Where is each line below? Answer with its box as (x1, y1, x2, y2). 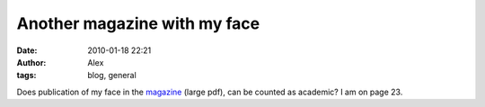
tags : (16, 70, 37, 81)
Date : (16, 45, 38, 56)
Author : (16, 57, 47, 67)
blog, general (87, 70, 137, 81)
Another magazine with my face (16, 13, 260, 33)
